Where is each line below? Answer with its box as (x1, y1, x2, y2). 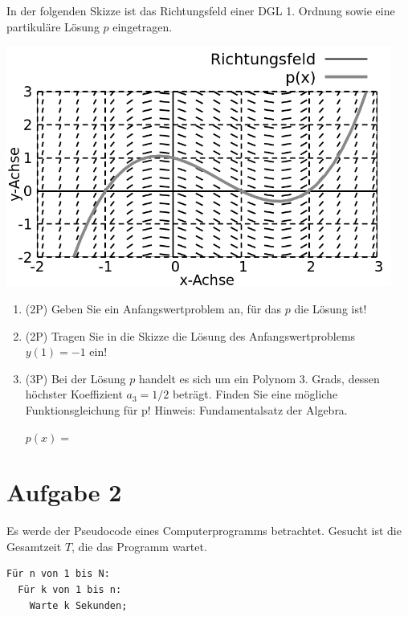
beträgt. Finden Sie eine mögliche (172, 386, 338, 402)
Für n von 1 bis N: (6, 568, 110, 580)
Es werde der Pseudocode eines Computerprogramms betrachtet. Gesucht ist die (6, 522, 402, 539)
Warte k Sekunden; (29, 599, 128, 611)
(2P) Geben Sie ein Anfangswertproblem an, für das (25, 300, 282, 317)
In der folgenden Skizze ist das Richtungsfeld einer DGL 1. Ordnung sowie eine (6, 2, 395, 18)
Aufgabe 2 (6, 476, 122, 509)
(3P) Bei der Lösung (25, 370, 126, 386)
